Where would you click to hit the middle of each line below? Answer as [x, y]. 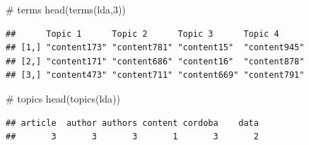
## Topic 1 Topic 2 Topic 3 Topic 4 [142, 34]
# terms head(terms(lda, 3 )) [66, 9]
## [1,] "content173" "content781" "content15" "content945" [155, 48]
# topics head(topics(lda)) [63, 98]
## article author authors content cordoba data [132, 123]
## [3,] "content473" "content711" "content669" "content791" [155, 75]
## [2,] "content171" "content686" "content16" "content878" [155, 61]
